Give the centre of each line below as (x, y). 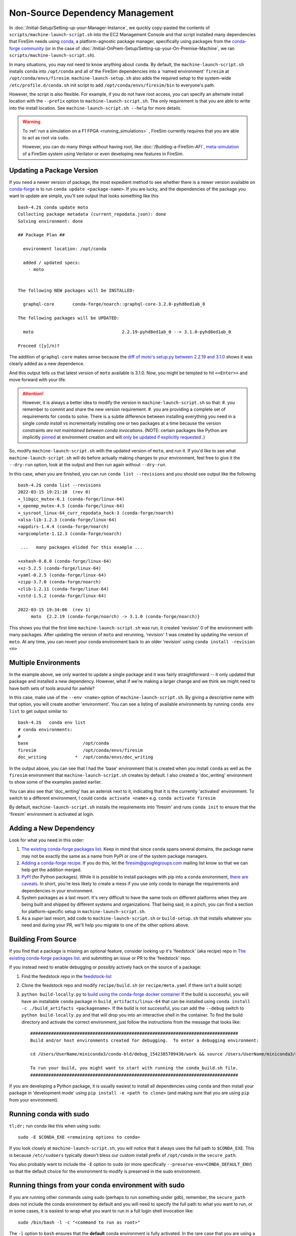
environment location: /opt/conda (65, 249)
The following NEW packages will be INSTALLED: (76, 290)
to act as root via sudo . (46, 138)
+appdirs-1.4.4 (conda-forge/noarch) (64, 527)
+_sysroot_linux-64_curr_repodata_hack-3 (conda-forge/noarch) (96, 513)
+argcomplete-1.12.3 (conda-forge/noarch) (70, 533)
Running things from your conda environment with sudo (97, 1185)
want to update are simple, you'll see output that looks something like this (84, 196)
